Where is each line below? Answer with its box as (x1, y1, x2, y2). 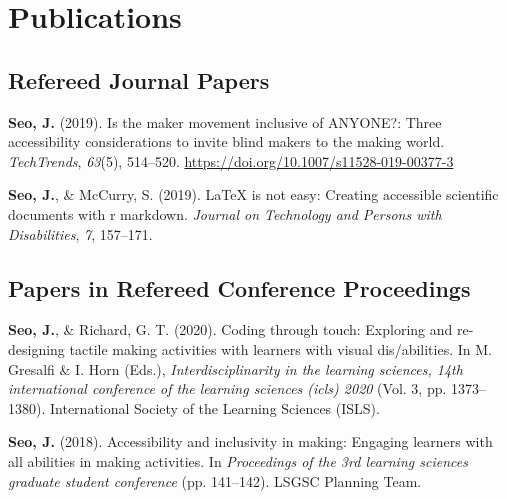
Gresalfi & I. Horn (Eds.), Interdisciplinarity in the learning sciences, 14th (8, 358, 463, 379)
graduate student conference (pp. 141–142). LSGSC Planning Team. (8, 470, 422, 491)
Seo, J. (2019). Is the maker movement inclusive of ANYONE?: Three (8, 111, 442, 132)
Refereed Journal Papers (8, 64, 270, 95)
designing (8, 338, 65, 359)
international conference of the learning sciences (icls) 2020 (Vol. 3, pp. (8, 378, 447, 399)
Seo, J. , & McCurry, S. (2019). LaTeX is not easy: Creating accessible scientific (8, 184, 499, 205)
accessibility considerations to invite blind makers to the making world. (8, 131, 445, 152)
